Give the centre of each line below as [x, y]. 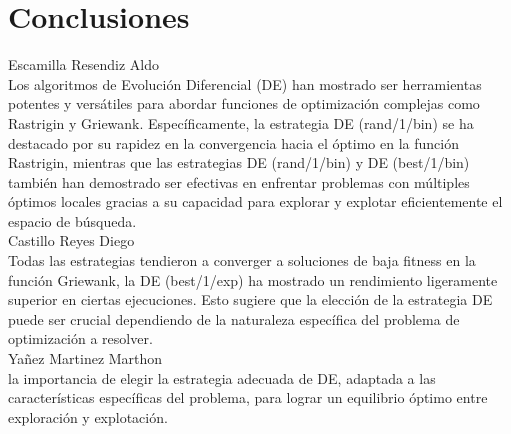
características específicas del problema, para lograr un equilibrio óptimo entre [248, 397]
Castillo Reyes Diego [71, 240]
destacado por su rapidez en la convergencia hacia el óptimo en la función [233, 142]
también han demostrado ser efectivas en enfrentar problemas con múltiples [239, 181]
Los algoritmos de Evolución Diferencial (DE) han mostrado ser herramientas [245, 83]
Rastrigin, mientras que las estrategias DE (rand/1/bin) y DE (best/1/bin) [239, 162]
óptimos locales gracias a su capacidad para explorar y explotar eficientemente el [255, 201]
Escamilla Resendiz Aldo [84, 64]
